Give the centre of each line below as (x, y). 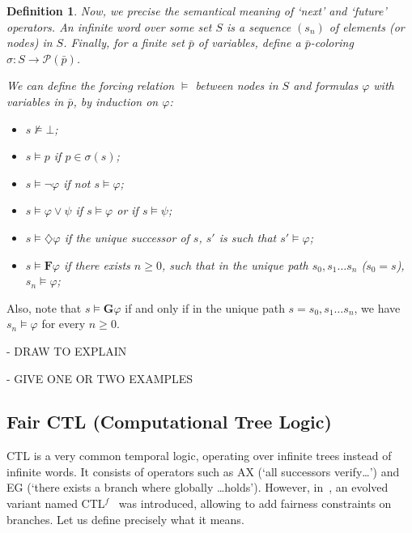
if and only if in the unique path (205, 307)
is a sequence (259, 26)
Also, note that (44, 307)
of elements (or (367, 26)
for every (64, 324)
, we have (377, 307)
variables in (35, 101)
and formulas (326, 85)
